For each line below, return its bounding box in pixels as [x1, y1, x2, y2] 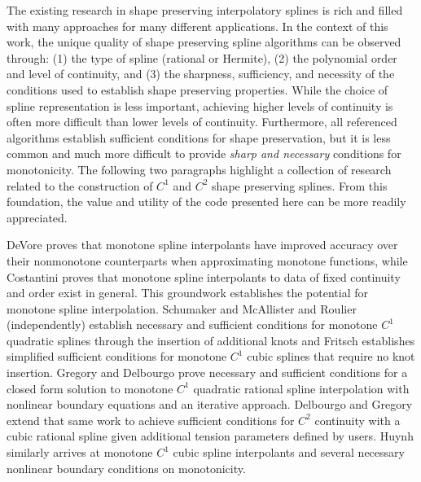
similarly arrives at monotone [7, 444, 153, 461]
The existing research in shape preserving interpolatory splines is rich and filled [7, 2, 403, 18]
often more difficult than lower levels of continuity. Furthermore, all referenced [7, 113, 397, 130]
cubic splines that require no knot [247, 348, 415, 365]
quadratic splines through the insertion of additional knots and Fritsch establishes [7, 331, 415, 348]
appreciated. [7, 208, 68, 226]
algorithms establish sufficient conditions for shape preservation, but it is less [7, 129, 391, 146]
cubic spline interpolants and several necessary [173, 444, 405, 461]
